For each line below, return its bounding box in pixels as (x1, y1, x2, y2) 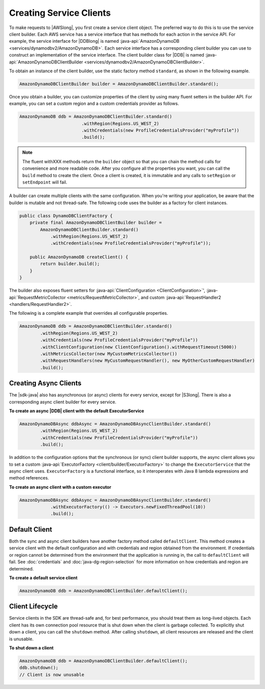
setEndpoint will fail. (22, 179, 67, 185)
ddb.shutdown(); (19, 665, 59, 671)
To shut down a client (9, 645, 54, 651)
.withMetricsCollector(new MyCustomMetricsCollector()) (40, 351, 178, 357)
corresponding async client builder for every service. (9, 399, 116, 405)
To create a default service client (9, 574, 78, 580)
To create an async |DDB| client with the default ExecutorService (9, 408, 144, 414)
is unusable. (9, 636, 34, 642)
